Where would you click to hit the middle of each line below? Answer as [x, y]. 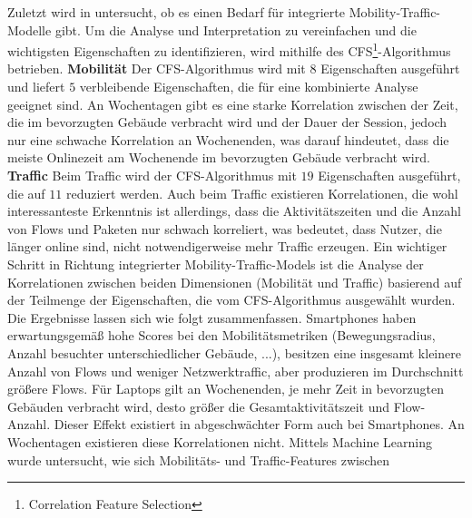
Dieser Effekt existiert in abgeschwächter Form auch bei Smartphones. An [259, 424]
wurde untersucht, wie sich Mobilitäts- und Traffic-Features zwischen [199, 459]
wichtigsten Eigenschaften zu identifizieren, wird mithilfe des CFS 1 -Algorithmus [229, 49]
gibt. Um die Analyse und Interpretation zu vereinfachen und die [236, 29]
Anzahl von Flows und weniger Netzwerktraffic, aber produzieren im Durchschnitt [236, 371]
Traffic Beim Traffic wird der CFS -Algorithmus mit [152, 175]
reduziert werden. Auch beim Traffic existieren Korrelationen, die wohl [262, 193]
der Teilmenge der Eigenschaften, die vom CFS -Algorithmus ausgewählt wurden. [231, 300]
